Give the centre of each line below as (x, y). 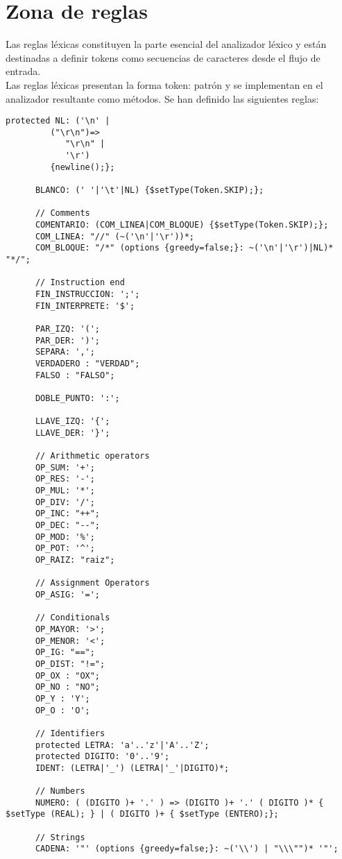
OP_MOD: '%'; (65, 537)
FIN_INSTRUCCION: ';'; (87, 294)
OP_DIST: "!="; (70, 664)
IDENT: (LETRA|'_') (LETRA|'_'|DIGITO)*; (132, 768)
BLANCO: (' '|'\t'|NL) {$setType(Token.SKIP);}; (149, 190)
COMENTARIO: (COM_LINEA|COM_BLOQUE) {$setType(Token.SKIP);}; (182, 225)
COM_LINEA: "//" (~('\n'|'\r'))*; (115, 236)
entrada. (23, 71)
